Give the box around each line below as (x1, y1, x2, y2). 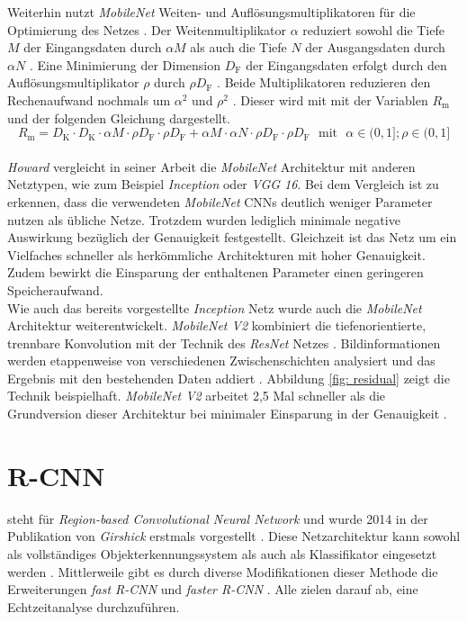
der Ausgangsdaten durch (305, 38, 445, 57)
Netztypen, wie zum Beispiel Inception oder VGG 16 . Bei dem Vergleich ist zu (7, 175, 439, 194)
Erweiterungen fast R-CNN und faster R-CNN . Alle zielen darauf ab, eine (7, 580, 418, 599)
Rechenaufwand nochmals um (7, 90, 171, 109)
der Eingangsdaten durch (23, 38, 162, 57)
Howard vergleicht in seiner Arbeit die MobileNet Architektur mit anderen (7, 157, 416, 176)
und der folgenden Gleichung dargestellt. (7, 108, 231, 127)
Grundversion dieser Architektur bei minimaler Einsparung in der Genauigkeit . (7, 404, 447, 423)
